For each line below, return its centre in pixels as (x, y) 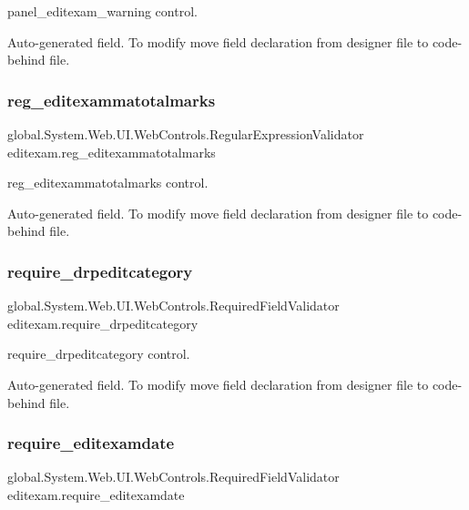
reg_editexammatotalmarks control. (108, 183)
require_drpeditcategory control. (99, 354)
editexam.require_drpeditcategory (103, 323)
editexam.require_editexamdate (96, 494)
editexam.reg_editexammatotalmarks (112, 152)
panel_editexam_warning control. (102, 11)
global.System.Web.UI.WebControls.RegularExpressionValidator (186, 134)
